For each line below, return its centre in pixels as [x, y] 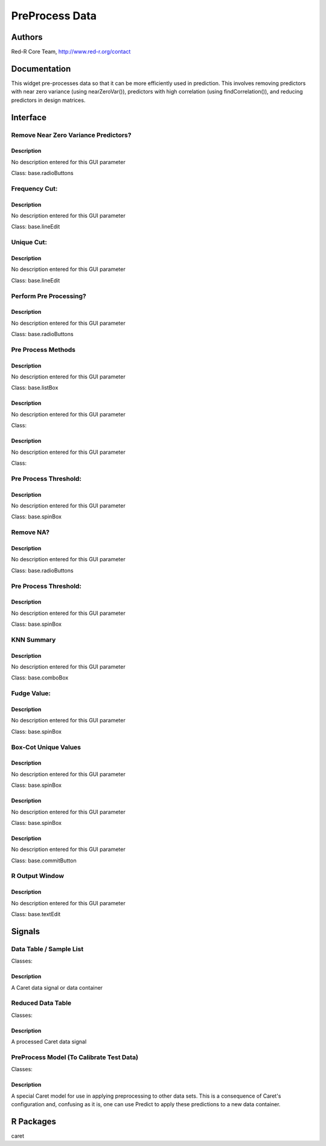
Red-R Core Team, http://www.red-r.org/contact [71, 52]
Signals [26, 931]
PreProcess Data [54, 16]
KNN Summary [34, 640]
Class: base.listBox [35, 388]
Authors [27, 37]
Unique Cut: [29, 243]
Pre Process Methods [43, 349]
